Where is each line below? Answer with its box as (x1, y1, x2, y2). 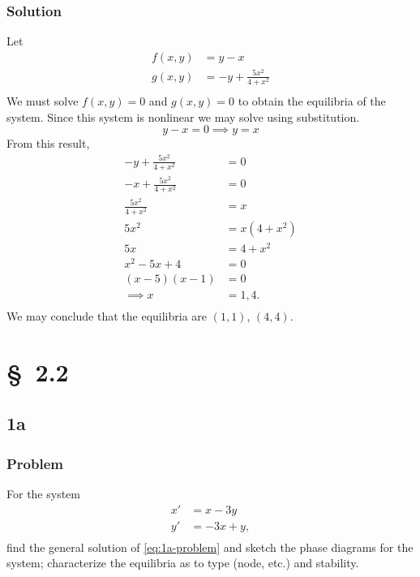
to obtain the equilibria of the (238, 93, 386, 110)
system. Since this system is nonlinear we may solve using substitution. (6, 108, 360, 125)
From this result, (6, 135, 90, 152)
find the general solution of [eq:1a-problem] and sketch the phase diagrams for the (6, 538, 414, 555)
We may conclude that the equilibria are (6, 307, 208, 324)
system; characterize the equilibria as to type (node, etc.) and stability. (6, 554, 359, 571)
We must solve (6, 93, 79, 110)
